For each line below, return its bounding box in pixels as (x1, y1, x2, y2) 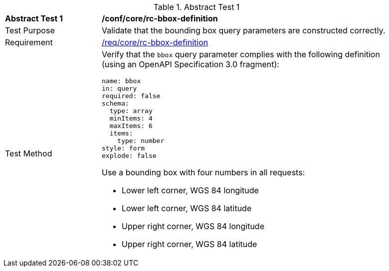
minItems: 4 (109, 115, 153, 122)
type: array (109, 107, 153, 115)
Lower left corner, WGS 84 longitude (122, 185, 259, 195)
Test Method (5, 148, 52, 158)
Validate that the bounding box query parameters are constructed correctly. (102, 25, 386, 35)
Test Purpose (5, 25, 55, 35)
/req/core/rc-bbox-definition (102, 37, 208, 47)
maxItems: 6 (109, 122, 153, 130)
